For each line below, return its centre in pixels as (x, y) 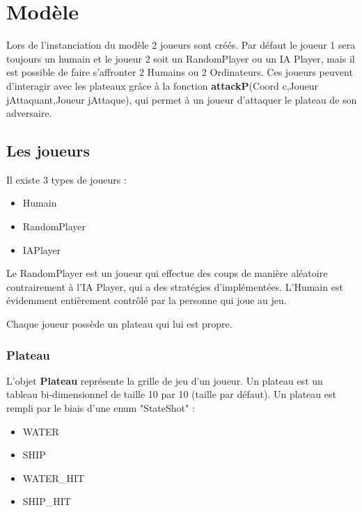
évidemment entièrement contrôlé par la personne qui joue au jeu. (147, 300)
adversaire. (29, 113)
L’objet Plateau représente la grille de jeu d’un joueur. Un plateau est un (165, 380)
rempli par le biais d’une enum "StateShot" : (101, 408)
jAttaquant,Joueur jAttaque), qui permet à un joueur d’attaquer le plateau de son (182, 99)
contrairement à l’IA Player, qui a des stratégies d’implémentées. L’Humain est (175, 286)
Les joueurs (48, 151)
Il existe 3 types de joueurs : (66, 179)
